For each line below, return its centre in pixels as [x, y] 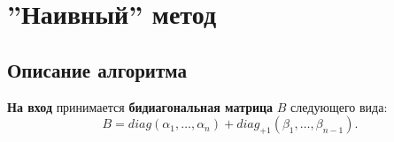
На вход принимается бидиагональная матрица [140, 106]
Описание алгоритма [97, 69]
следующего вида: [339, 106]
